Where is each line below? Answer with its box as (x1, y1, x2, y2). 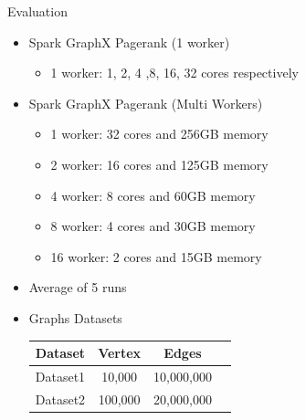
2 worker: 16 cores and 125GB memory (50, 154, 269, 173)
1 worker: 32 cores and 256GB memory (50, 124, 269, 143)
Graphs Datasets (28, 308, 122, 327)
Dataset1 (35, 366, 86, 385)
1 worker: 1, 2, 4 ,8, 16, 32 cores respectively (50, 63, 299, 82)
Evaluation (7, 2, 68, 20)
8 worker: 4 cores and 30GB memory (50, 216, 256, 236)
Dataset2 (35, 389, 86, 408)
